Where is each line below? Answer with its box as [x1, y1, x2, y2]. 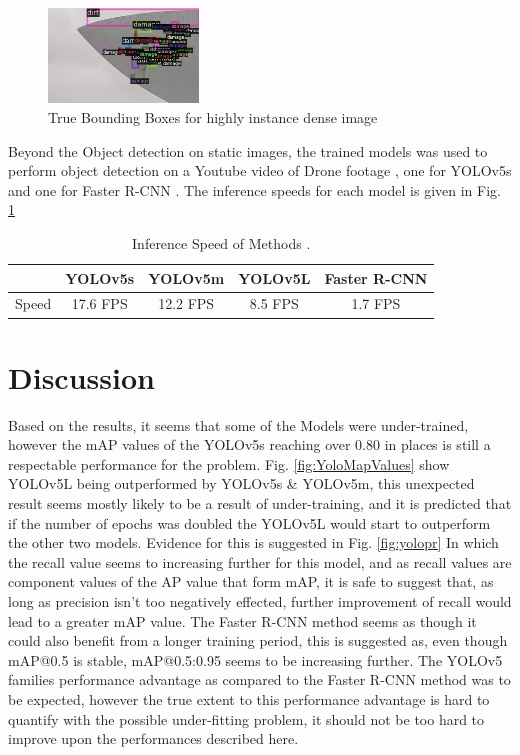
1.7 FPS [351, 293, 401, 314]
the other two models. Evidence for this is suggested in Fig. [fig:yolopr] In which [8, 532, 499, 553]
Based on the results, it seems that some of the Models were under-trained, [8, 414, 469, 435]
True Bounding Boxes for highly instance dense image [48, 107, 378, 128]
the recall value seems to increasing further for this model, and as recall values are [8, 551, 512, 572]
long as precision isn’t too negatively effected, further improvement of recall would [8, 591, 512, 611]
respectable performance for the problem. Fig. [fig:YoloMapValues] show [8, 453, 450, 474]
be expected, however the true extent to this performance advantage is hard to [8, 688, 490, 709]
